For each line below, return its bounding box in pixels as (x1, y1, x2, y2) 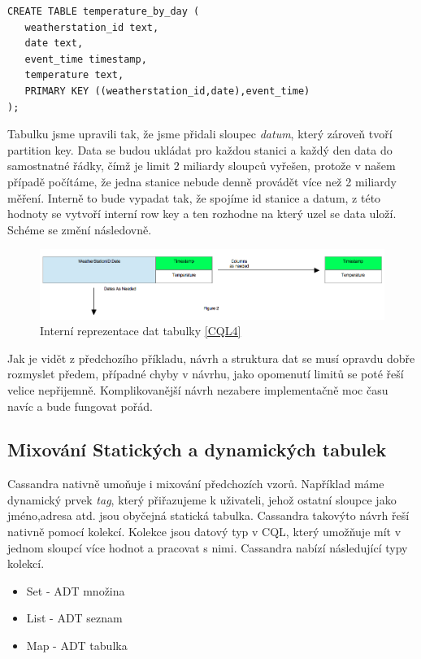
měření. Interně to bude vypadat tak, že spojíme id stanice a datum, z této (7, 189, 381, 206)
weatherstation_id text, (24, 21, 159, 33)
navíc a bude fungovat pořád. (7, 397, 153, 414)
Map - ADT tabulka (26, 637, 128, 654)
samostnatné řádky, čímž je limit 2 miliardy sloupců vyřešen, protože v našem (7, 157, 396, 174)
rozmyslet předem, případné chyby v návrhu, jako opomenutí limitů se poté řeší (7, 365, 404, 382)
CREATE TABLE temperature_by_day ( (7, 6, 200, 17)
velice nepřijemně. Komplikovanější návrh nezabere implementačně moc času (7, 381, 388, 398)
